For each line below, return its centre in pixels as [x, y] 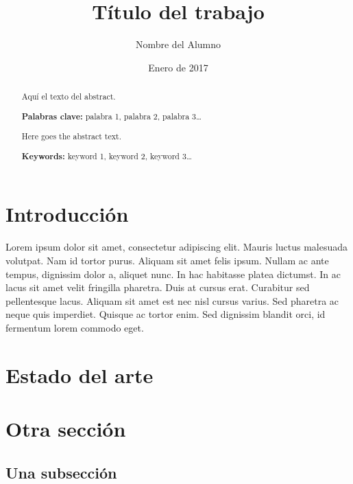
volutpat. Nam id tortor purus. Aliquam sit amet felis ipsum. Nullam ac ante [167, 260]
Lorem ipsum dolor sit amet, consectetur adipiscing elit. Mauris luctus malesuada [177, 247]
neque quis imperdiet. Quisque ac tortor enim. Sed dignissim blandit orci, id [166, 314]
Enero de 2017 [178, 67]
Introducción [67, 214]
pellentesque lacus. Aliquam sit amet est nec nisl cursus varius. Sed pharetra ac [172, 300]
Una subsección [61, 472]
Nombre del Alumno [178, 44]
